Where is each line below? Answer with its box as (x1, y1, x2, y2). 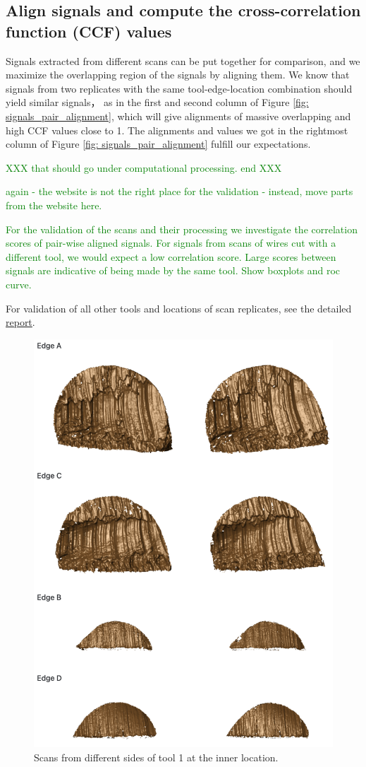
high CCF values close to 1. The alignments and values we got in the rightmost (6, 122, 348, 137)
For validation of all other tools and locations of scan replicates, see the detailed (6, 300, 352, 315)
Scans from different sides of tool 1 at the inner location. (34, 749, 279, 764)
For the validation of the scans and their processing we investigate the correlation (6, 221, 358, 236)
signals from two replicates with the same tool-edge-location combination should (6, 81, 353, 95)
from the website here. (6, 197, 102, 212)
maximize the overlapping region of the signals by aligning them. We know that (6, 67, 350, 82)
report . (6, 315, 35, 329)
